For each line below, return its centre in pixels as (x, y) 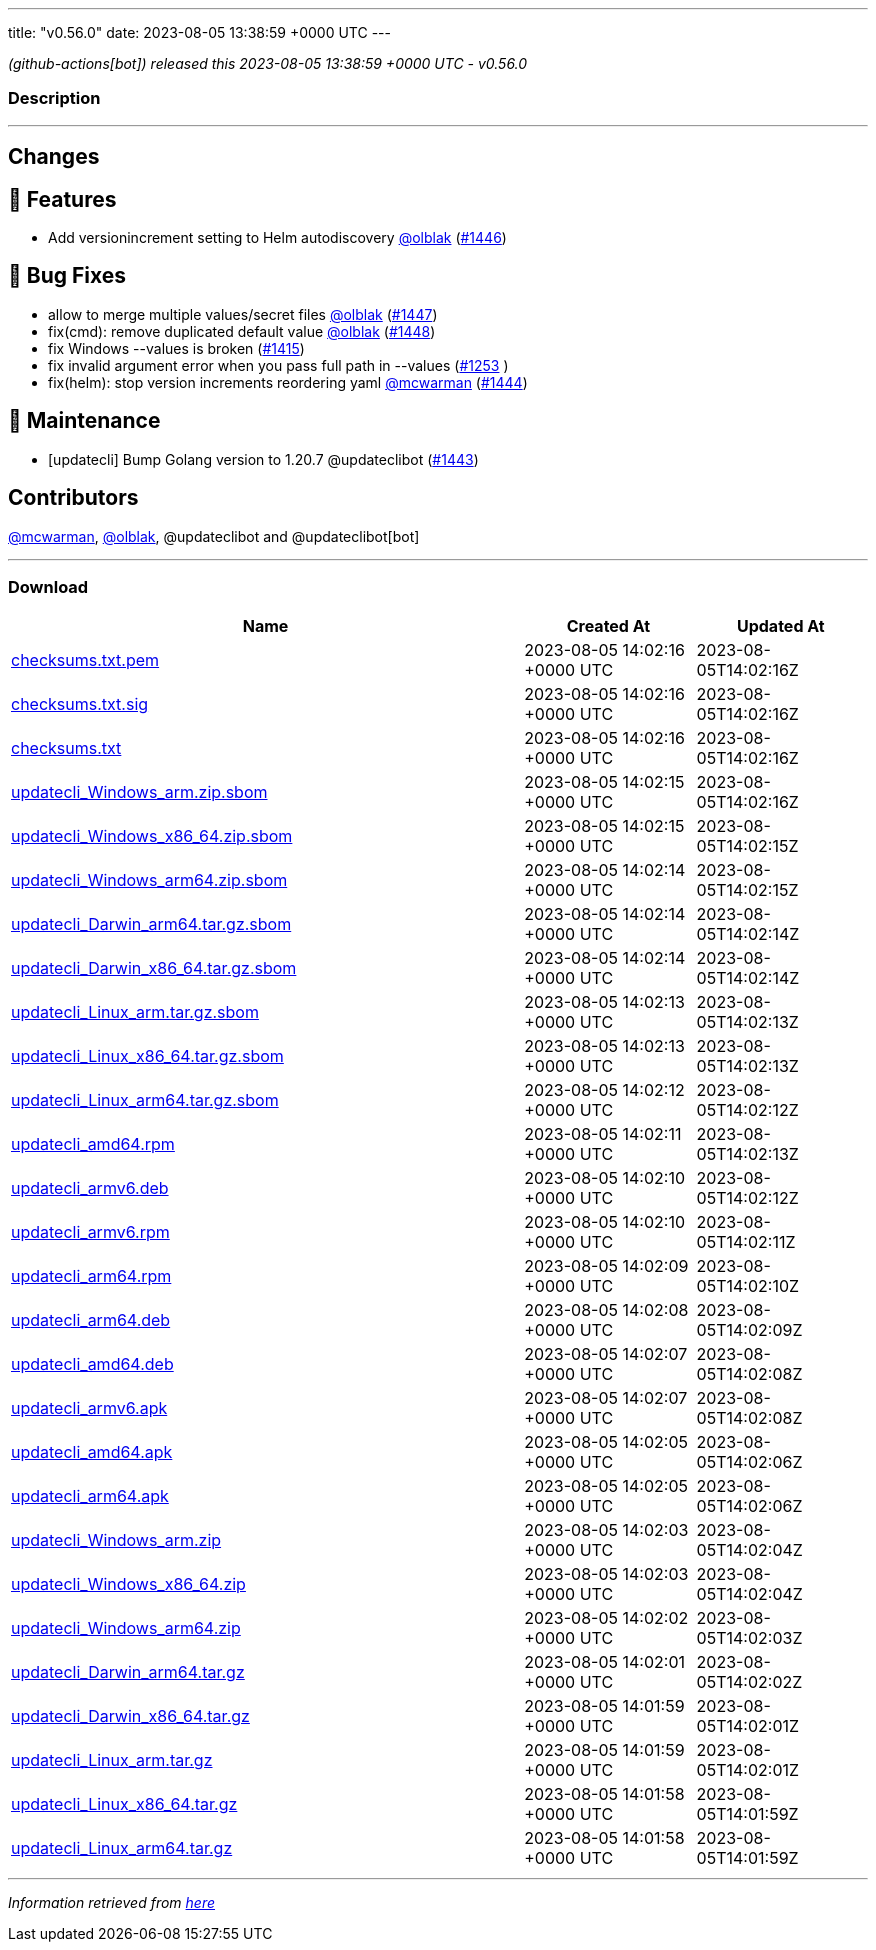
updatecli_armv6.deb (90, 1188)
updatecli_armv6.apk (89, 1408)
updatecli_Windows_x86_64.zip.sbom (152, 836)
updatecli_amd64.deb (92, 1364)
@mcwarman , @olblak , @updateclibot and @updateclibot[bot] (214, 536)
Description (54, 98)
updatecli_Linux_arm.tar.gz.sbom (135, 1012)
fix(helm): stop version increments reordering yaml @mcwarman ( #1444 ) (288, 382)
